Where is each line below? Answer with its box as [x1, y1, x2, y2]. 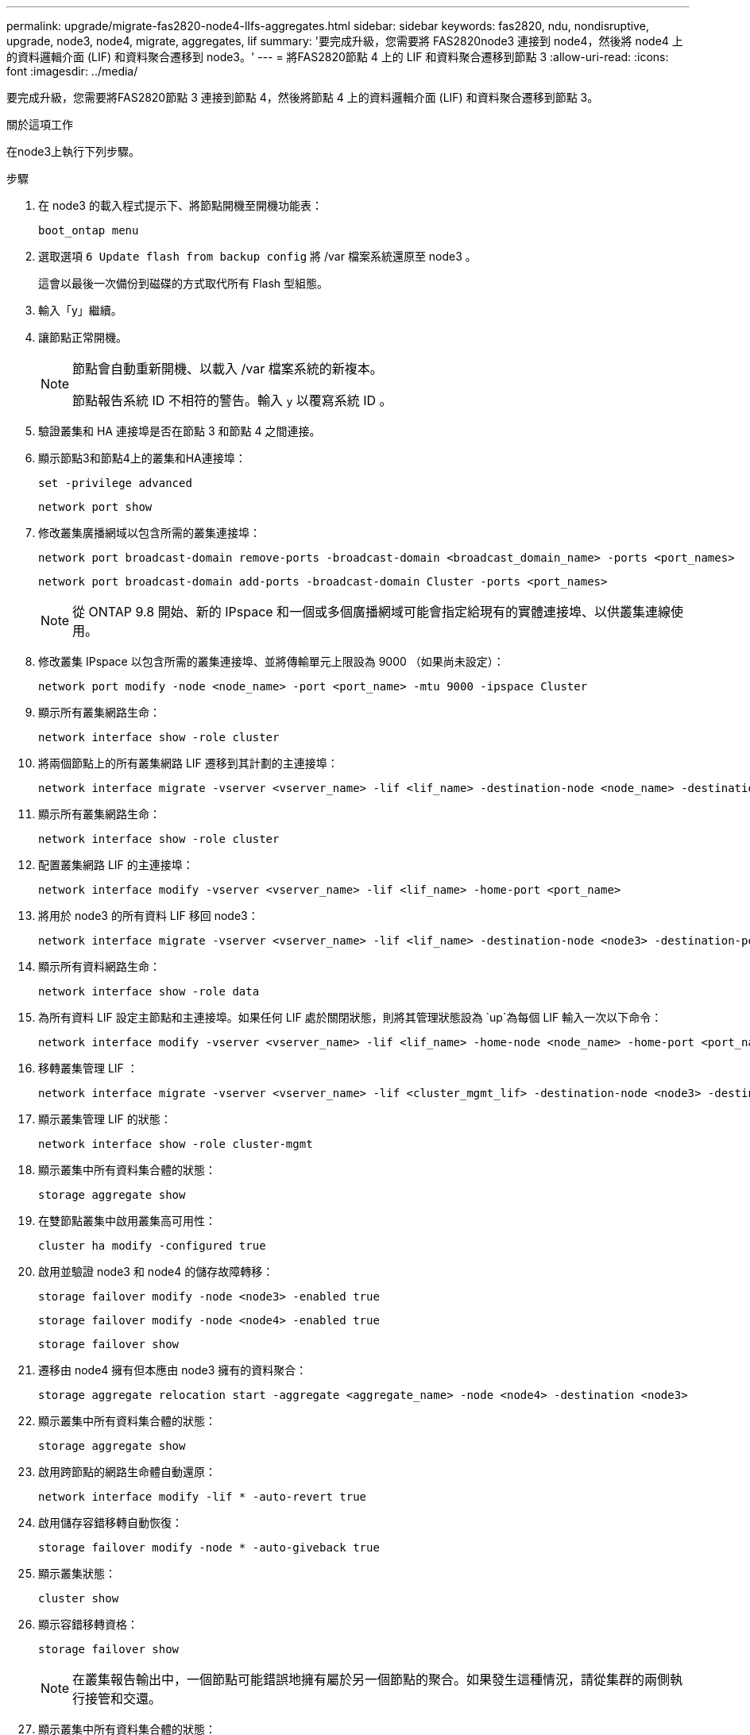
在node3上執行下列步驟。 [6, 145, 141, 158]
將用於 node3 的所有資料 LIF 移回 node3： [38, 909, 259, 922]
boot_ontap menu [38, 224, 139, 237]
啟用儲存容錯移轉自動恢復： [38, 1516, 183, 1529]
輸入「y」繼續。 [38, 303, 122, 317]
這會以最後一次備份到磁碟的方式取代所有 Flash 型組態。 [38, 276, 329, 290]
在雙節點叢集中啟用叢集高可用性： [38, 1214, 216, 1227]
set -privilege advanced [38, 477, 192, 489]
